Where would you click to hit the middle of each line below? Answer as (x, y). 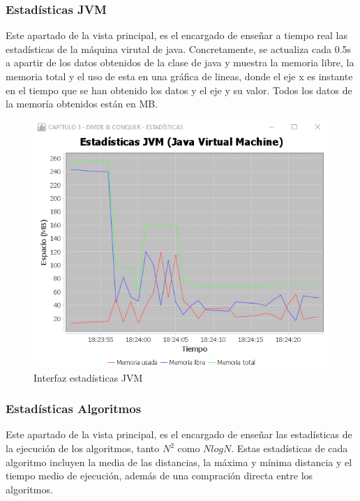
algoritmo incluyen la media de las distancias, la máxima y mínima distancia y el (179, 462)
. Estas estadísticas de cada (290, 448)
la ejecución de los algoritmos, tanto (83, 448)
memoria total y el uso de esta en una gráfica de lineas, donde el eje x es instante (179, 76)
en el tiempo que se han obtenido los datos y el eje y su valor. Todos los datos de (179, 90)
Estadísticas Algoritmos (74, 409)
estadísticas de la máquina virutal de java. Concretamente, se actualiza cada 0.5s (179, 48)
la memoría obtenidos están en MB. (82, 104)
